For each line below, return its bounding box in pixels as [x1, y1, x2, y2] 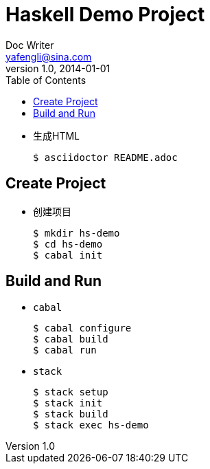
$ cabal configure [33, 323, 132, 334]
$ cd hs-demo [33, 238, 103, 250]
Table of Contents [5, 74, 86, 86]
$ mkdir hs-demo [33, 227, 120, 239]
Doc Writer [5, 39, 54, 51]
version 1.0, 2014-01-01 [5, 62, 110, 74]
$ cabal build [33, 334, 108, 345]
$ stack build [33, 408, 108, 420]
